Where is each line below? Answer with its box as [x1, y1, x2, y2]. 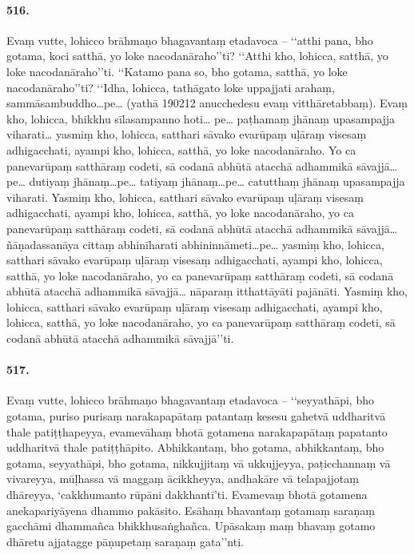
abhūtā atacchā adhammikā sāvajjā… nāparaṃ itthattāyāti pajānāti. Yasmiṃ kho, [6, 283, 408, 300]
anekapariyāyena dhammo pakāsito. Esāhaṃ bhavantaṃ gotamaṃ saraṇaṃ [6, 501, 375, 518]
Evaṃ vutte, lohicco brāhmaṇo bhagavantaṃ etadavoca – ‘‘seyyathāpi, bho [6, 392, 374, 408]
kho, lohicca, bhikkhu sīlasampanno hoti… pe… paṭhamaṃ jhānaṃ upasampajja [6, 110, 396, 127]
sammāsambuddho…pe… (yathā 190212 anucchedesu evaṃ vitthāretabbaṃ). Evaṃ [6, 95, 408, 111]
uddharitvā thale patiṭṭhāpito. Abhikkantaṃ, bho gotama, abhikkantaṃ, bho [6, 439, 384, 456]
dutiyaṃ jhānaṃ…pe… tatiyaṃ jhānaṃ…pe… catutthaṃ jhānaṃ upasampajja [29, 173, 405, 190]
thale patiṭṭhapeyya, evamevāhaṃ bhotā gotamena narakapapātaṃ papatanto [6, 423, 388, 440]
